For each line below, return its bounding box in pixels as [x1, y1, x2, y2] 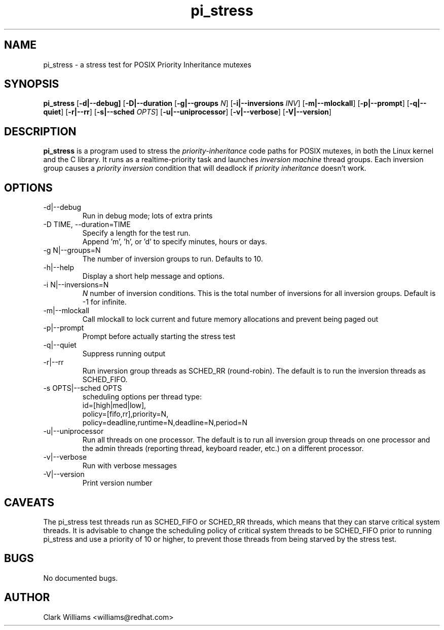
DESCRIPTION [4, 125, 77, 138]
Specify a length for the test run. [82, 229, 191, 238]
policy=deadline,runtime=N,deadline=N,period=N [82, 418, 248, 427]
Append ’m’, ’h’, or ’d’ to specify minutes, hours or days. [82, 237, 267, 246]
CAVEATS [4, 496, 54, 509]
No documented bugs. [43, 573, 118, 582]
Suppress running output [82, 349, 166, 358]
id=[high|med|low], [82, 401, 146, 410]
